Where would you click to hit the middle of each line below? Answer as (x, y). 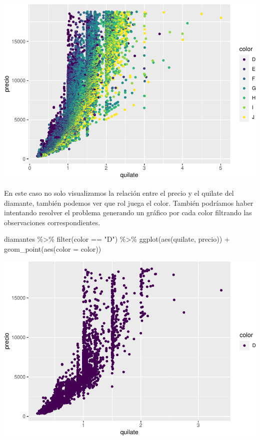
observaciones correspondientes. (52, 222)
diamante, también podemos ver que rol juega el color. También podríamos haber (129, 203)
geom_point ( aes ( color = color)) (53, 249)
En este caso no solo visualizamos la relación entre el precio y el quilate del (119, 193)
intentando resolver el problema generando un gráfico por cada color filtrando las (128, 213)
